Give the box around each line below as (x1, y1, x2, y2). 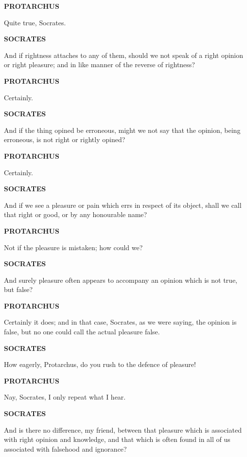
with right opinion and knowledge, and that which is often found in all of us (4, 434, 230, 444)
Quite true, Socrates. (4, 17, 66, 27)
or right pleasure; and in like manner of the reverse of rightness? (4, 59, 195, 70)
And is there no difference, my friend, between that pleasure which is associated (4, 424, 242, 435)
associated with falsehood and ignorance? (4, 443, 127, 454)
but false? (4, 284, 33, 294)
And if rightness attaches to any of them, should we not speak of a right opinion (4, 50, 244, 60)
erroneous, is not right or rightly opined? (4, 134, 125, 145)
